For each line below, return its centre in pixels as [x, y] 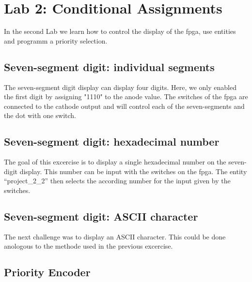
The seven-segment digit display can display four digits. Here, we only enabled [120, 87]
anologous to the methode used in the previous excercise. [88, 246]
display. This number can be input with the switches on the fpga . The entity [133, 171]
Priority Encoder [47, 272]
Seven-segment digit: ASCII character [101, 216]
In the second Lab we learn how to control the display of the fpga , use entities [120, 31]
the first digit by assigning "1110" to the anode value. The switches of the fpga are [126, 96]
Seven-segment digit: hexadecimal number [112, 141]
